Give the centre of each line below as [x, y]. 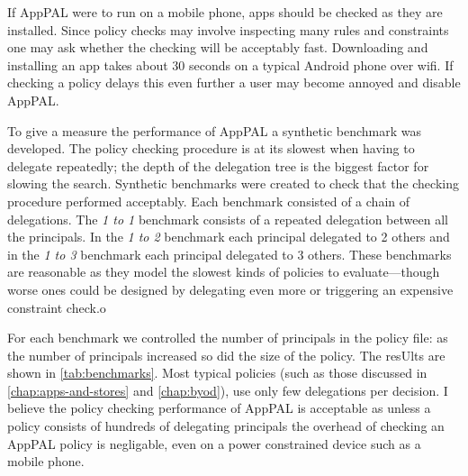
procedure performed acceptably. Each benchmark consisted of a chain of [209, 201]
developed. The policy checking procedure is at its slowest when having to [211, 148]
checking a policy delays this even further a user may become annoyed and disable [234, 82]
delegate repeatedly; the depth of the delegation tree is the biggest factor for [218, 165]
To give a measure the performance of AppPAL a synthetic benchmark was [215, 130]
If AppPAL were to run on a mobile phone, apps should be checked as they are [225, 12]
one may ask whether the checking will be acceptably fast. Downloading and [218, 47]
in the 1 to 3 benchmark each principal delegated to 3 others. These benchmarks [229, 254]
